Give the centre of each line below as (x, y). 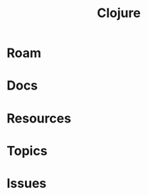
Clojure (119, 13)
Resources (39, 118)
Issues (27, 183)
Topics (27, 151)
